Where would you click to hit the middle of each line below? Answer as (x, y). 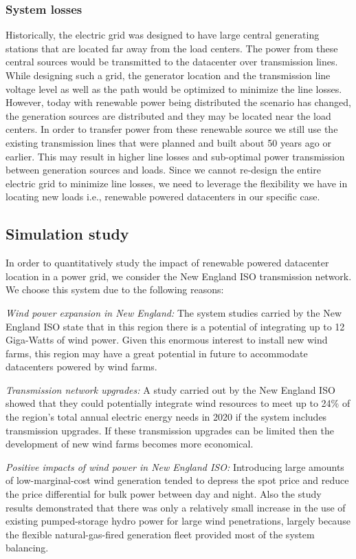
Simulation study (67, 234)
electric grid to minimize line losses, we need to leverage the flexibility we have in (177, 183)
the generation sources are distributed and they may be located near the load (168, 115)
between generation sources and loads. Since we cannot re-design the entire (163, 170)
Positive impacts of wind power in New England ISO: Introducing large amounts (175, 466)
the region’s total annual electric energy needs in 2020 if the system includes (166, 417)
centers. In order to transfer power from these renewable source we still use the (172, 129)
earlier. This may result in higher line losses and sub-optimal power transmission (175, 156)
